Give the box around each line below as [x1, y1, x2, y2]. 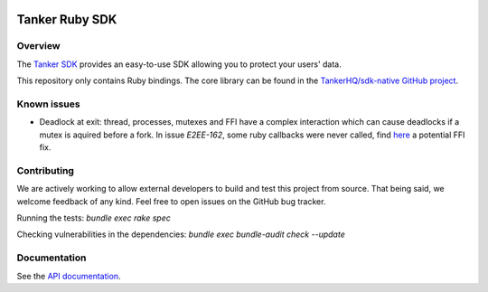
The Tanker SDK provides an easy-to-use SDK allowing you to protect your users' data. [16, 59, 343, 70]
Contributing [16, 164, 74, 176]
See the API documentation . [16, 270, 121, 281]
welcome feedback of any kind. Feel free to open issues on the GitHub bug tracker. [16, 195, 326, 207]
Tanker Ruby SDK [16, 12, 117, 27]
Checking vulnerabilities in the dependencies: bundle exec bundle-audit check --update [16, 229, 345, 240]
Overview [16, 40, 61, 52]
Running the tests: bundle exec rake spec [16, 212, 172, 223]
